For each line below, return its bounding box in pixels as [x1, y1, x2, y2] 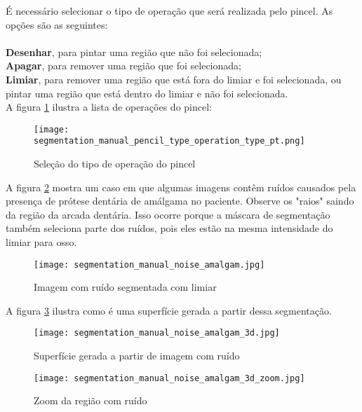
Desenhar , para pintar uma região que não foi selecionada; [6, 44, 262, 59]
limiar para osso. [6, 235, 77, 249]
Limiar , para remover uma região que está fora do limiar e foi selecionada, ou [6, 71, 342, 86]
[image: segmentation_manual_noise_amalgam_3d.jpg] [34, 328, 280, 338]
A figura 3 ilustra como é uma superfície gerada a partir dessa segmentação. [6, 303, 332, 317]
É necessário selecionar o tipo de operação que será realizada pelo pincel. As [6, 4, 333, 18]
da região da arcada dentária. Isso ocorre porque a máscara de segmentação [6, 207, 330, 221]
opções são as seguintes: [6, 17, 108, 32]
